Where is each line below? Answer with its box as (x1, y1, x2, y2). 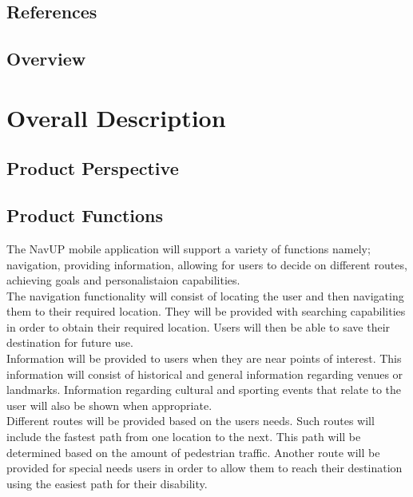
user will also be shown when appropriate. (6, 396, 212, 413)
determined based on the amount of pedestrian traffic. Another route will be (6, 443, 380, 460)
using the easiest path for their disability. (6, 475, 208, 491)
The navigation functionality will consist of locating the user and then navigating (6, 287, 404, 304)
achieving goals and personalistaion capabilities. (6, 272, 240, 288)
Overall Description (6, 101, 226, 133)
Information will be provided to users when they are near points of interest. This (6, 350, 402, 367)
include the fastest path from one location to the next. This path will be (6, 428, 361, 445)
